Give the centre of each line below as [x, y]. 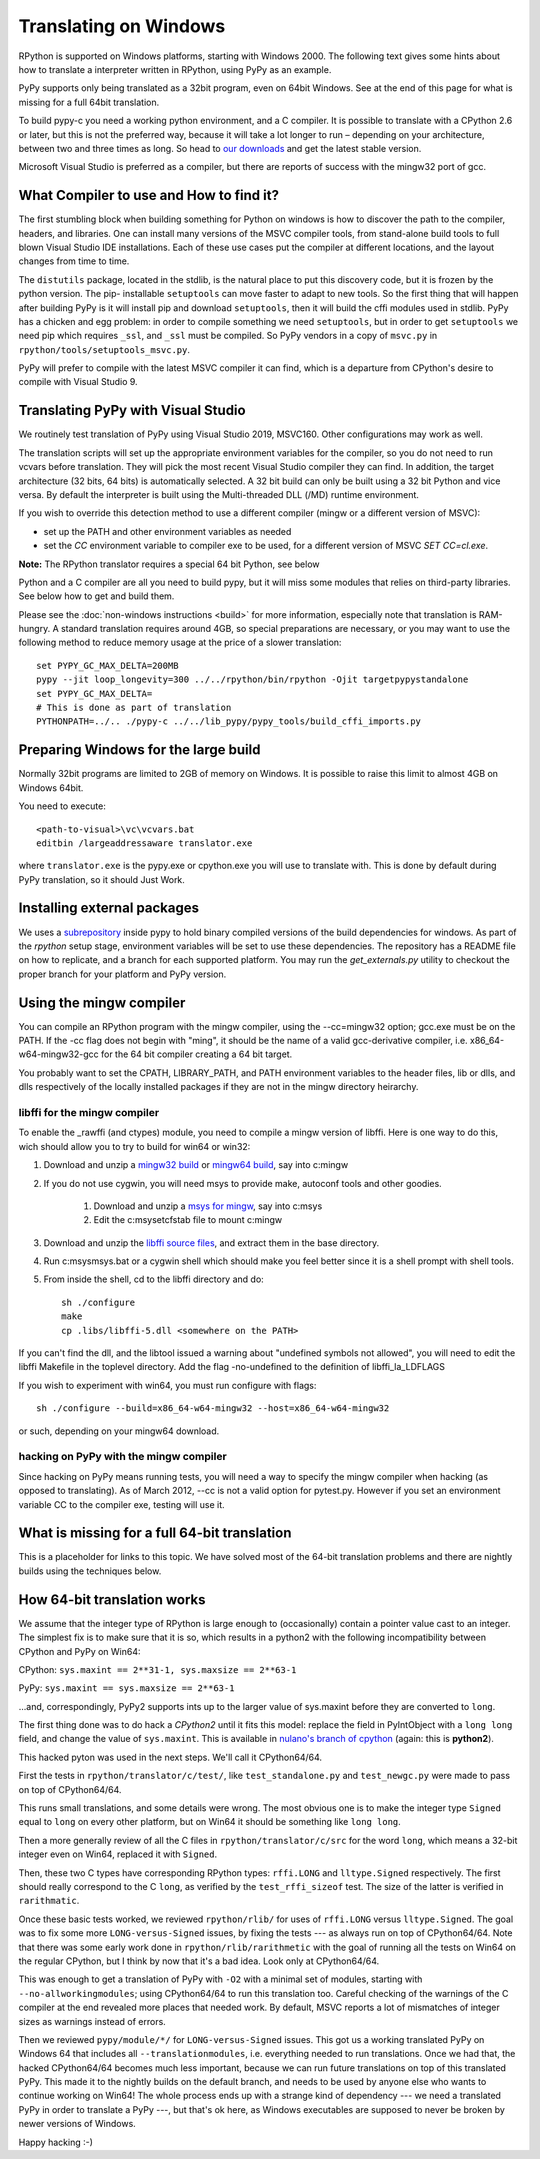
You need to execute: [62, 806]
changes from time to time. [74, 261]
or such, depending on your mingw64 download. [119, 1431]
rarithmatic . [49, 1901]
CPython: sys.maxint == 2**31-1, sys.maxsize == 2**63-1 [157, 1669]
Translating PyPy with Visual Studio [132, 410]
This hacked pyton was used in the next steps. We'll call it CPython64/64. [170, 1757]
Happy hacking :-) [56, 2142]
